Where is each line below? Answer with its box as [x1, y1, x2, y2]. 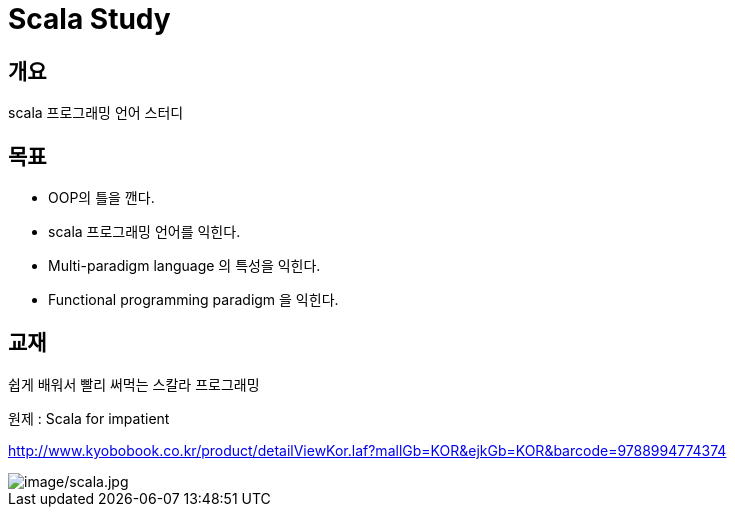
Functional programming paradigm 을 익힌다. [48, 291, 339, 309]
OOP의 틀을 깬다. [48, 189, 155, 207]
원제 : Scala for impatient [8, 409, 170, 427]
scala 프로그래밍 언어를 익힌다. [48, 223, 241, 241]
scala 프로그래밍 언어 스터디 [8, 104, 184, 122]
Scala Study [8, 2, 171, 36]
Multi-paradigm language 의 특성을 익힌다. [48, 257, 321, 275]
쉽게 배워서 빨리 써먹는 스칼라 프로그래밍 [8, 375, 260, 393]
